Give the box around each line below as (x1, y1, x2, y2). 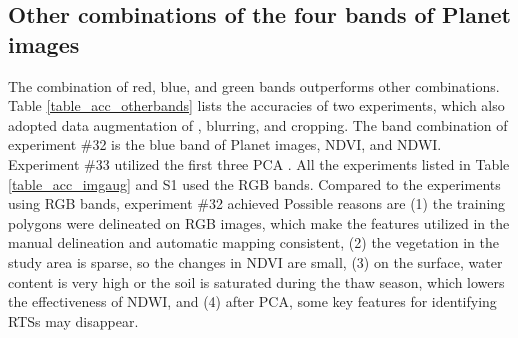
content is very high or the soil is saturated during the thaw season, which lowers (8, 271, 505, 292)
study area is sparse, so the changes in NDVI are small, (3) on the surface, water (8, 251, 503, 272)
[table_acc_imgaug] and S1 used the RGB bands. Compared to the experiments (8, 173, 501, 194)
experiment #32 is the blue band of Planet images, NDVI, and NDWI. (8, 134, 442, 155)
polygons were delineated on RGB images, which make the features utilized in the (8, 212, 510, 233)
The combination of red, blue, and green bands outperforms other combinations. (8, 75, 500, 96)
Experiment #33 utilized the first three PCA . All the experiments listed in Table (8, 153, 510, 174)
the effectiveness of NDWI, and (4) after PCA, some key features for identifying (8, 291, 497, 312)
